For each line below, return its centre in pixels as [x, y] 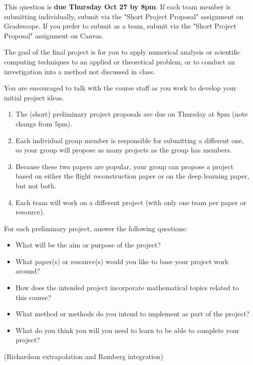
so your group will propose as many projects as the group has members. [124, 150]
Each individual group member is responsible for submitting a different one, [130, 140]
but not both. [36, 185]
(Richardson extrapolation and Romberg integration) [84, 356]
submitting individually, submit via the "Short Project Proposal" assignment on [124, 16]
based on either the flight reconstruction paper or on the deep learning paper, [132, 176]
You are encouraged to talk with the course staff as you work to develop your [120, 88]
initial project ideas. [34, 97]
